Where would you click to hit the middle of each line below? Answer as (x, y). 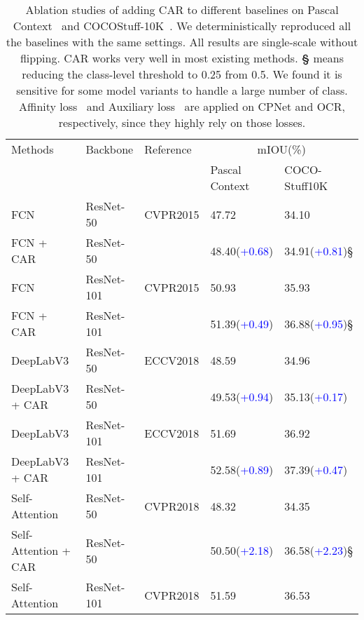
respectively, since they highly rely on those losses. (182, 122)
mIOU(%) (281, 149)
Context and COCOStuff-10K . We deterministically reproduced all (182, 26)
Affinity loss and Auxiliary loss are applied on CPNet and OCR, (182, 106)
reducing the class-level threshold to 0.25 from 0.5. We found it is (182, 74)
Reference (168, 149)
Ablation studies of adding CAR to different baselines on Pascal (182, 9)
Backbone (110, 149)
